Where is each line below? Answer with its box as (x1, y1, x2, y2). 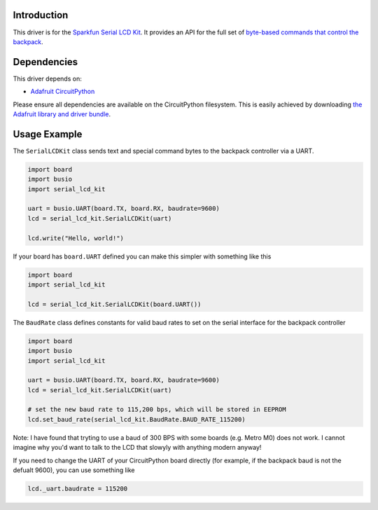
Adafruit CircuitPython (30, 88, 95, 96)
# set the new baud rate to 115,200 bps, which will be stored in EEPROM (27, 406, 286, 413)
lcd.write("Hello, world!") (27, 234, 124, 242)
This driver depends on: (13, 74, 82, 83)
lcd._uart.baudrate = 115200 (27, 484, 128, 492)
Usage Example (13, 128, 83, 140)
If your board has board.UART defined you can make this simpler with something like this (13, 252, 272, 261)
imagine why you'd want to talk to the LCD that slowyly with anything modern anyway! (13, 443, 262, 452)
